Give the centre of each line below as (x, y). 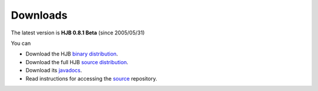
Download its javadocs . (54, 71)
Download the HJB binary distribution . (72, 54)
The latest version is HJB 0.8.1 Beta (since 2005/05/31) (78, 33)
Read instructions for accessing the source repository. (91, 78)
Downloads (39, 15)
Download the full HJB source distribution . (77, 62)
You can (21, 43)
